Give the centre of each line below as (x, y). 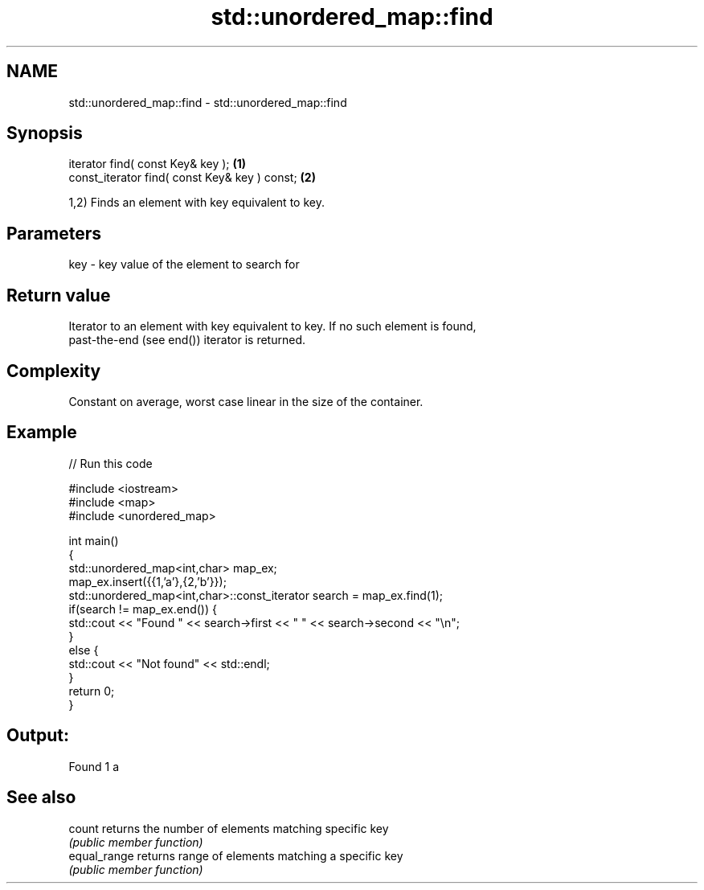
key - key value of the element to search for (184, 265)
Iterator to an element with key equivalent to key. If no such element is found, (272, 326)
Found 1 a (94, 766)
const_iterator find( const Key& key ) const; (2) (192, 178)
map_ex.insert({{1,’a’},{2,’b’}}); (147, 581)
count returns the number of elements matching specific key (229, 828)
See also (41, 798)
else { (84, 650)
